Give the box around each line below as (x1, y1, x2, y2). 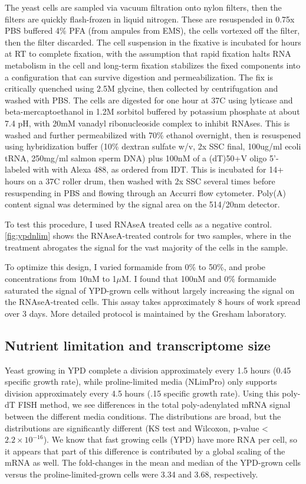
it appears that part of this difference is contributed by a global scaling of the (5, 444, 285, 457)
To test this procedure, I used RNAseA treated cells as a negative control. (5, 217, 272, 230)
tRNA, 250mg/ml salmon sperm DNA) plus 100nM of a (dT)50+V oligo (5, 151, 267, 164)
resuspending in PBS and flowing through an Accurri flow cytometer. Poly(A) (5, 186, 286, 199)
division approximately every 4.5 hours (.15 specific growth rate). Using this (5, 386, 279, 399)
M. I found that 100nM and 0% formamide (121, 272, 277, 285)
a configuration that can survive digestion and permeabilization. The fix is (5, 70, 273, 83)
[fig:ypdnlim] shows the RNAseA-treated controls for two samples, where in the (5, 229, 291, 242)
